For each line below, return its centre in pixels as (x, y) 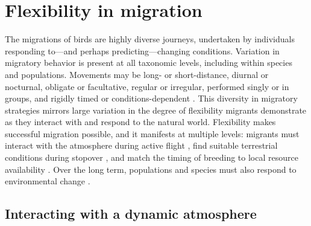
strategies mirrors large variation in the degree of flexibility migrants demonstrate (156, 110)
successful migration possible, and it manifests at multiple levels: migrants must (152, 133)
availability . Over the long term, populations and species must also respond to (151, 169)
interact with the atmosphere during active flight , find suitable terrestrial (141, 145)
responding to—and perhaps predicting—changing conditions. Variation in (142, 50)
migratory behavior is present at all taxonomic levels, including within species (149, 63)
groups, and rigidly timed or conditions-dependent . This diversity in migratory (151, 98)
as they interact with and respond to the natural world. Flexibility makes (140, 122)
